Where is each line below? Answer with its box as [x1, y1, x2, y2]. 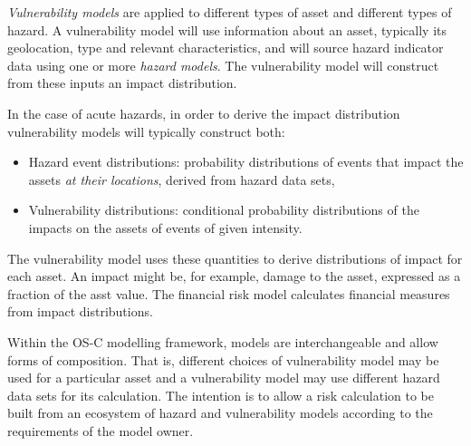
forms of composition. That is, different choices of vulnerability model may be [7, 350, 439, 369]
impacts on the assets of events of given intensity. [28, 218, 303, 237]
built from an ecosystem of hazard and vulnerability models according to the [7, 403, 433, 422]
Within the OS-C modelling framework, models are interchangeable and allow [7, 332, 438, 351]
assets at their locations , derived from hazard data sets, [28, 170, 335, 189]
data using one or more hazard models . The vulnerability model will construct [7, 55, 439, 74]
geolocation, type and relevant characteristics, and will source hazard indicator [7, 38, 444, 57]
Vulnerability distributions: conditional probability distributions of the [28, 200, 419, 219]
